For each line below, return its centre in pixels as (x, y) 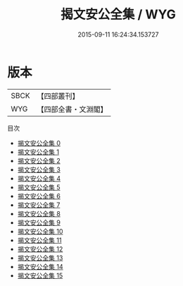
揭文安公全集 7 (39, 205)
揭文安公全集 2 (39, 160)
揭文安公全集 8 (39, 213)
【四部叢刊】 (58, 96)
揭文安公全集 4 (39, 178)
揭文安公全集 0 (39, 143)
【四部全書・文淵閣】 (72, 109)
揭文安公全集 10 (40, 231)
